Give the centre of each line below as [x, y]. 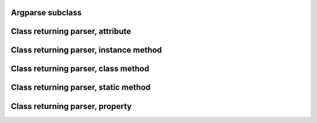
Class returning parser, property [71, 106]
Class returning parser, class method [80, 69]
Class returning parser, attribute [71, 31]
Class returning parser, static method [81, 88]
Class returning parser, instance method [87, 50]
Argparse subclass [46, 13]
